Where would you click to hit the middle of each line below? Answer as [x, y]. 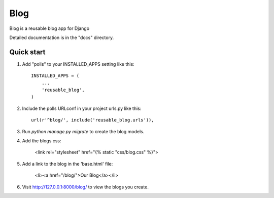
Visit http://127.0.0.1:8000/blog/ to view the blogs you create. [85, 187]
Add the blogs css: [42, 141]
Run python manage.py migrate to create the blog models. [83, 131]
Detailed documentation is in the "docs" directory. [62, 37]
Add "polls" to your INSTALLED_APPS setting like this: [78, 64]
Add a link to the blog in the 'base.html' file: [67, 164]
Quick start [27, 52]
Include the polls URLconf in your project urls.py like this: [82, 108]
